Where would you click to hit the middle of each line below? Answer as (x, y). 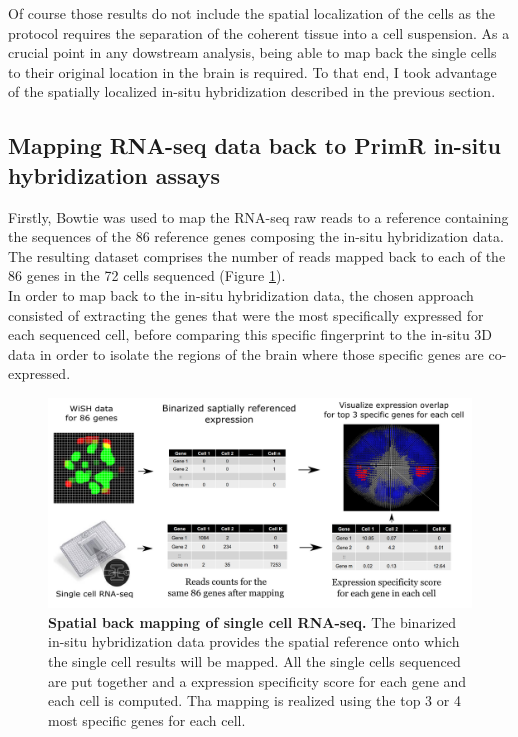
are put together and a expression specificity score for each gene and (257, 680)
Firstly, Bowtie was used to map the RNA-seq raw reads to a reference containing (258, 216)
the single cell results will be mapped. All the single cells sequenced (254, 661)
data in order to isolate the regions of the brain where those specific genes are (246, 353)
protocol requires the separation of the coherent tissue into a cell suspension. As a (259, 32)
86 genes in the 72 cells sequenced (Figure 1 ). (147, 275)
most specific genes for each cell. (147, 719)
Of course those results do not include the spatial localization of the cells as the (252, 13)
